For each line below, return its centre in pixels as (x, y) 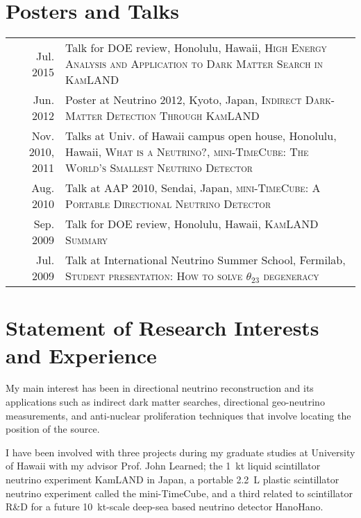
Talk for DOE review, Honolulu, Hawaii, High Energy (196, 48)
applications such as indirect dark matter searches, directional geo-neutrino (165, 402)
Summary (87, 240)
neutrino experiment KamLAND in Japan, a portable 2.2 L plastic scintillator (173, 479)
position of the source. (53, 429)
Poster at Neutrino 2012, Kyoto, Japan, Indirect (184, 100)
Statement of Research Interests (162, 328)
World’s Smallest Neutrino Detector (159, 168)
